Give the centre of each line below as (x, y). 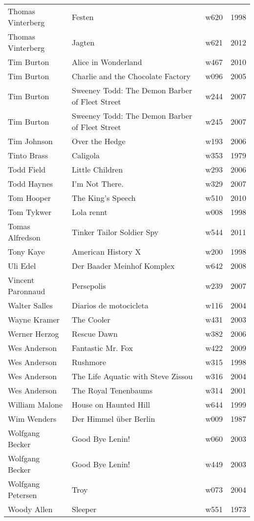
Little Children (97, 169)
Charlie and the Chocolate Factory (131, 76)
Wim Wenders (32, 419)
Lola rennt (90, 212)
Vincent (21, 280)
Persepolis (89, 285)
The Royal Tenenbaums (112, 390)
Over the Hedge (99, 141)
